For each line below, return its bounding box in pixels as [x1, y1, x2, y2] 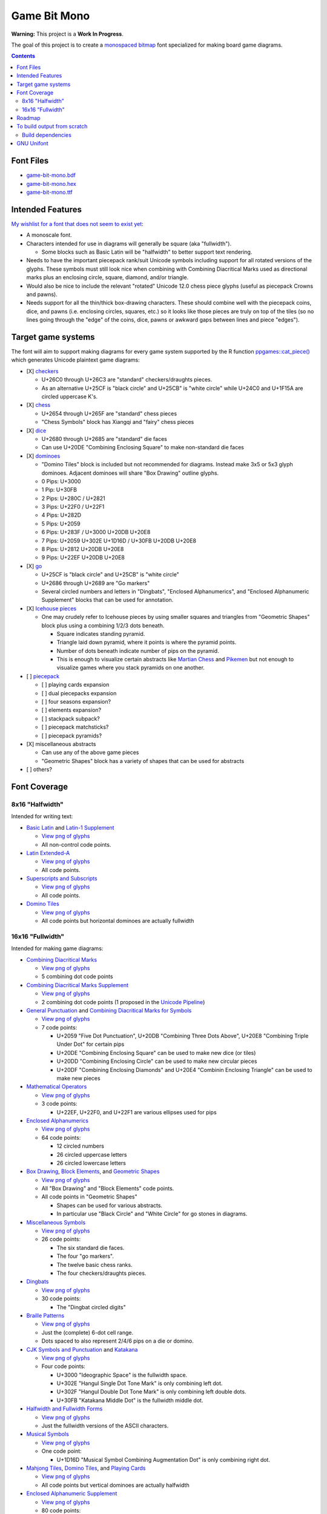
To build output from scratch [16, 123, 88, 130]
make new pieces [56, 1075, 101, 1082]
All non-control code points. [41, 841, 111, 848]
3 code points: [41, 1100, 78, 1108]
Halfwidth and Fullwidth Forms [26, 1405, 103, 1412]
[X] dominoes [26, 452, 61, 460]
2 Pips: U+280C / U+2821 [41, 494, 105, 502]
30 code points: [41, 1295, 81, 1302]
